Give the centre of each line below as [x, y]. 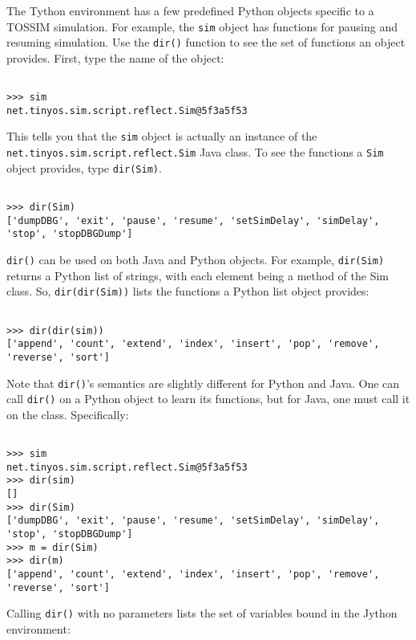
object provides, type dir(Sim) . [84, 167]
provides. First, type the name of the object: [115, 57]
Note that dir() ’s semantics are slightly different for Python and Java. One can [203, 383]
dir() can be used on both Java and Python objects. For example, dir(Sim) [196, 260]
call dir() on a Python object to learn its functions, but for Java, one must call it [208, 399]
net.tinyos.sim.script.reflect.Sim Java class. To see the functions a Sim [195, 152]
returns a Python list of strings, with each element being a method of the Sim [198, 275]
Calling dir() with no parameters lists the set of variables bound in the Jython [202, 613]
